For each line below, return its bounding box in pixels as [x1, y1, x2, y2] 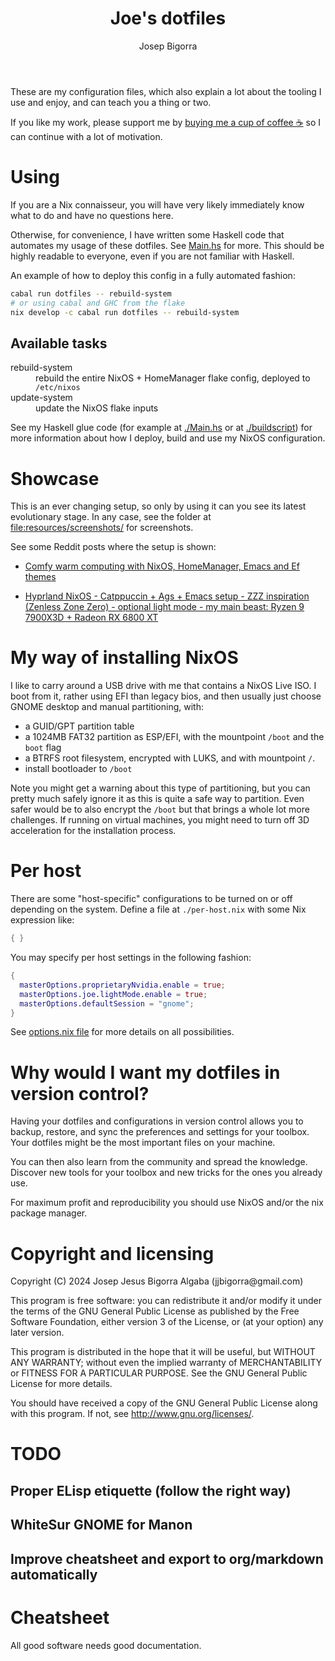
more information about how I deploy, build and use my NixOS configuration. [10, 432, 326, 444]
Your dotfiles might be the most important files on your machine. [10, 1137, 276, 1149]
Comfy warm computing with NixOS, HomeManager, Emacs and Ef [24, 560, 300, 572]
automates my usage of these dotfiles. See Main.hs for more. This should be [10, 239, 325, 251]
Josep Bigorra [138, 40, 198, 52]
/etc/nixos [35, 383, 81, 393]
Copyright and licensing [10, 1242, 215, 1265]
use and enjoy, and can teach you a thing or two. [10, 96, 212, 108]
